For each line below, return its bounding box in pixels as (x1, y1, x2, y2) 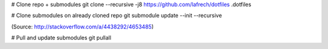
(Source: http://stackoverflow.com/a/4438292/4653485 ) (11, 23, 154, 30)
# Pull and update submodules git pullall (11, 34, 112, 42)
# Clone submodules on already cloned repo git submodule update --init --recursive (11, 12, 222, 19)
